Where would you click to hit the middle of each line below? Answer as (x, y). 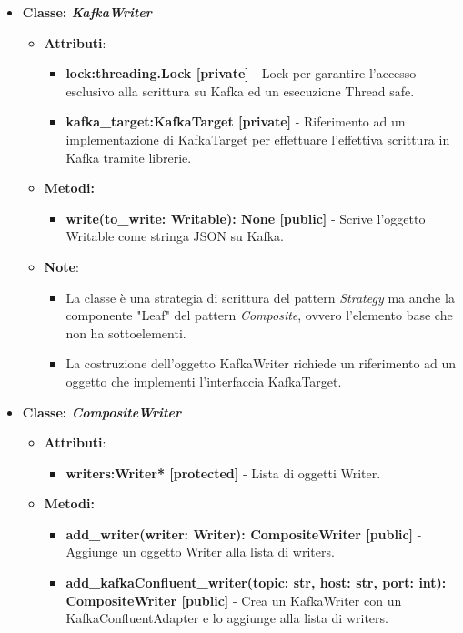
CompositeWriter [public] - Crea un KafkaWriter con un (234, 600)
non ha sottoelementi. (126, 332)
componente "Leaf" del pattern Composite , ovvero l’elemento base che (259, 315)
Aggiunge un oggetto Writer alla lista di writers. (200, 552)
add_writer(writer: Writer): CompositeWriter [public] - (244, 533)
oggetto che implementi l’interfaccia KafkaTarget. (204, 381)
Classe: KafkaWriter (87, 12)
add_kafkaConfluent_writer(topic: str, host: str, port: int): (256, 583)
